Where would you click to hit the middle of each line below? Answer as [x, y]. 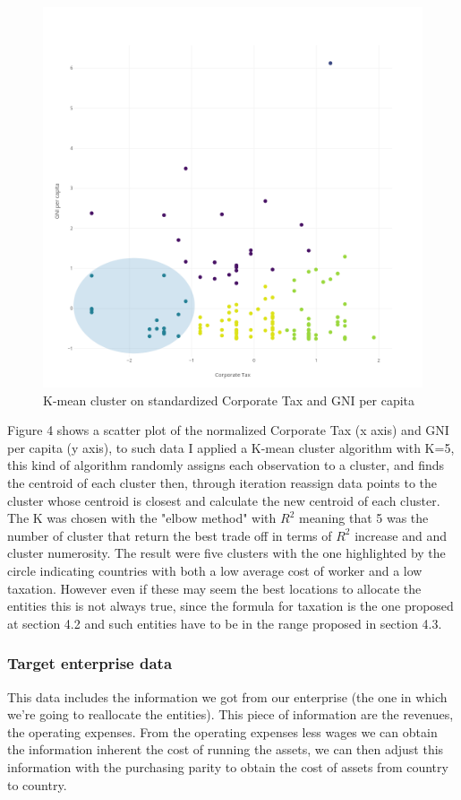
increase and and [401, 535]
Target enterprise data [90, 663]
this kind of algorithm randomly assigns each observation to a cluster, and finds [226, 465]
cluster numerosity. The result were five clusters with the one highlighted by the [226, 553]
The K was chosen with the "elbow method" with [142, 518]
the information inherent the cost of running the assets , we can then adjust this [226, 749]
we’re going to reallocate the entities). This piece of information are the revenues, [230, 714]
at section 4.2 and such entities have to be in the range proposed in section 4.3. [225, 623]
